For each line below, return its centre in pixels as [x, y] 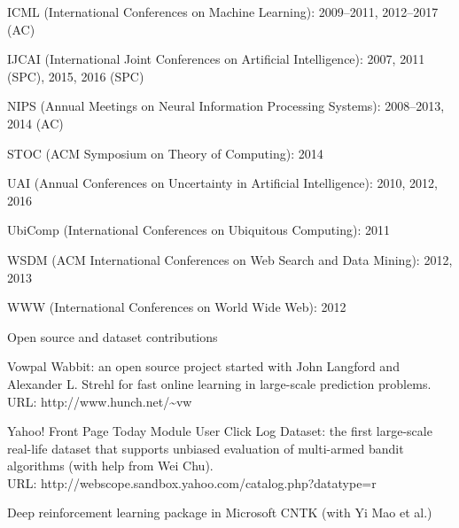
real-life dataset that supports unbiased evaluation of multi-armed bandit [206, 448]
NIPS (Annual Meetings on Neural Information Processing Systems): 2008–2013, [226, 106]
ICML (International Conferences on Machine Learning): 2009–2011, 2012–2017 [223, 12]
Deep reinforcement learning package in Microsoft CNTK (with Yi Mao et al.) [220, 512]
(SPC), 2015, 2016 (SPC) [76, 76]
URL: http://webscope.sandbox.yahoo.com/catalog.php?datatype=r [192, 482]
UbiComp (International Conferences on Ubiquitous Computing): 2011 [198, 230]
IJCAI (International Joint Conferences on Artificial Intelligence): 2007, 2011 [216, 59]
